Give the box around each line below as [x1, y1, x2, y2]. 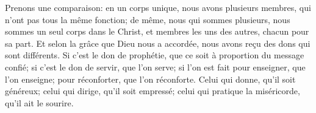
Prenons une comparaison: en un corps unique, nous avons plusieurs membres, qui [5, 1, 311, 13]
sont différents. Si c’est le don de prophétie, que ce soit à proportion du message [5, 49, 304, 61]
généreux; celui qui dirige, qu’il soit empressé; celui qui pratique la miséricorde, [5, 84, 300, 97]
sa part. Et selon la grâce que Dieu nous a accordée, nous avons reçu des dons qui [5, 36, 311, 49]
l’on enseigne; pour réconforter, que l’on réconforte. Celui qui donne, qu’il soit [5, 72, 296, 85]
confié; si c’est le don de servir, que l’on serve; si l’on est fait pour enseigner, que [5, 60, 306, 73]
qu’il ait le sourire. [5, 96, 74, 109]
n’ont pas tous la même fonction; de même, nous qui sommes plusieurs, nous [5, 13, 290, 26]
